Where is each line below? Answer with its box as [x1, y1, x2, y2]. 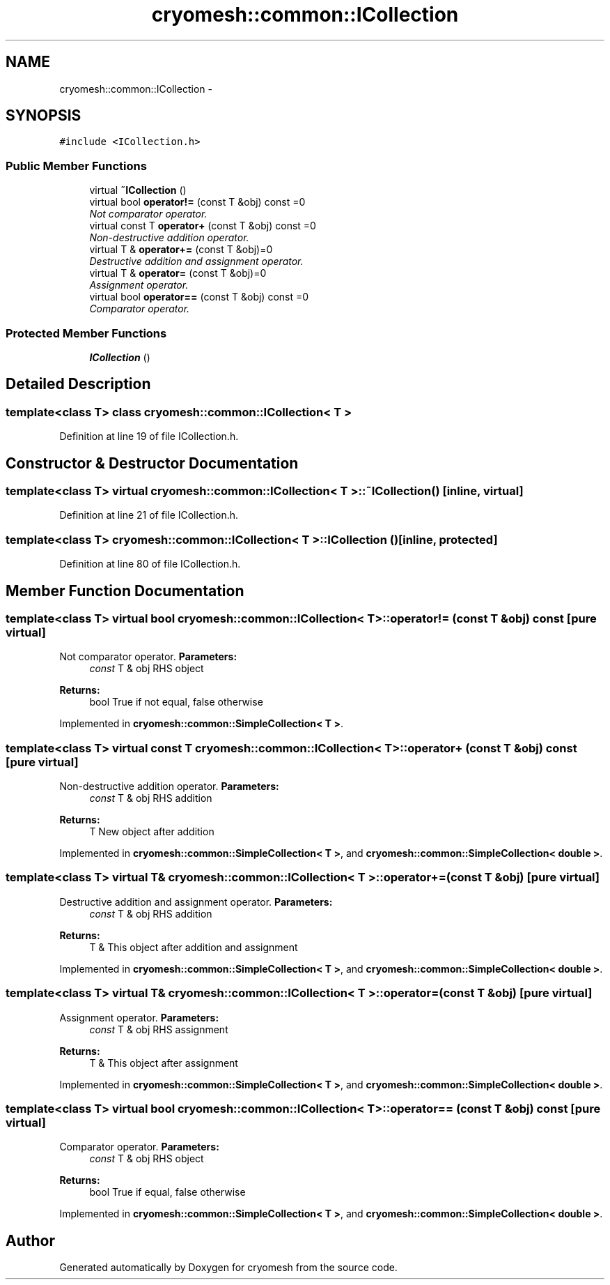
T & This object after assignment [89, 1056, 238, 1069]
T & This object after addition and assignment [89, 941, 298, 953]
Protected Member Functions [6, 326, 167, 340]
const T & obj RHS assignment [89, 1023, 228, 1035]
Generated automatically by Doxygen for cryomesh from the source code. [59, 1261, 398, 1274]
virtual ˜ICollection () [89, 184, 187, 197]
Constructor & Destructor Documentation [6, 454, 299, 472]
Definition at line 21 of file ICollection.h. [59, 509, 239, 522]
